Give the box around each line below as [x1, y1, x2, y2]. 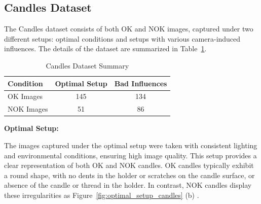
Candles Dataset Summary [46, 60, 129, 71]
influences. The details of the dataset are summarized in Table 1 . [4, 43, 207, 54]
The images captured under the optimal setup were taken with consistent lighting [4, 140, 257, 150]
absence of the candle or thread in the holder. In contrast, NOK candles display [4, 180, 252, 190]
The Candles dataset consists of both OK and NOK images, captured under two [4, 23, 253, 34]
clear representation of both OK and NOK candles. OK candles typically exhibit [4, 160, 254, 171]
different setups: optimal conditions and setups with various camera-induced [4, 33, 241, 44]
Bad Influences [114, 78, 167, 88]
